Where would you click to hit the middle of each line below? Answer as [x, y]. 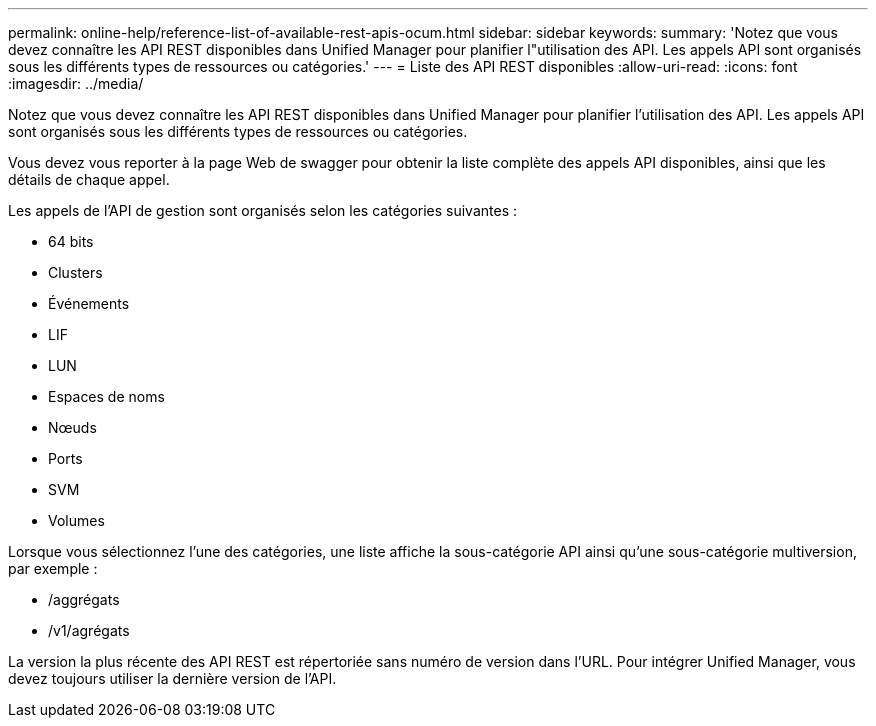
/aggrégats [84, 599]
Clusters [75, 272]
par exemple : [53, 568]
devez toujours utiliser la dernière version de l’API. [172, 678]
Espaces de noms [106, 396]
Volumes [76, 520]
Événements [89, 303]
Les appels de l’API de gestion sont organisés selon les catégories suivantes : [263, 210]
